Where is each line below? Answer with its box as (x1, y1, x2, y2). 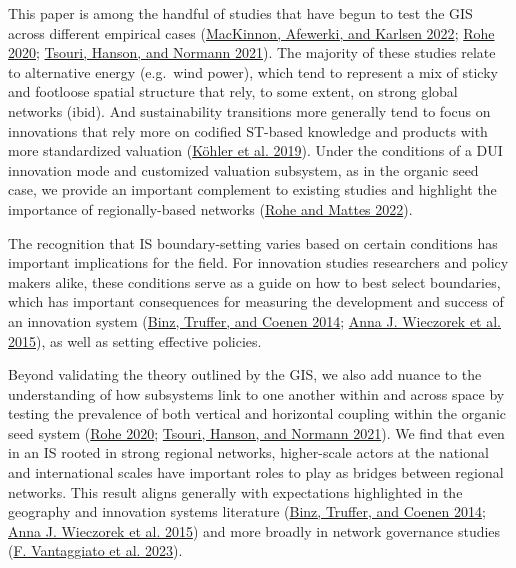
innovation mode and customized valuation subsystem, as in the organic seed (8, 159, 479, 180)
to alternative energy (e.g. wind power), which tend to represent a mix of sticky (8, 61, 498, 82)
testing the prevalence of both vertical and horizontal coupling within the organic (8, 403, 507, 424)
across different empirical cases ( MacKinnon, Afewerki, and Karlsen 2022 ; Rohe (8, 22, 495, 43)
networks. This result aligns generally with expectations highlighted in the (8, 481, 463, 502)
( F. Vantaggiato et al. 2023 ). (8, 540, 183, 561)
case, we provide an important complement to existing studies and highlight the (8, 179, 497, 200)
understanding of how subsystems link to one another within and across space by (8, 383, 505, 404)
